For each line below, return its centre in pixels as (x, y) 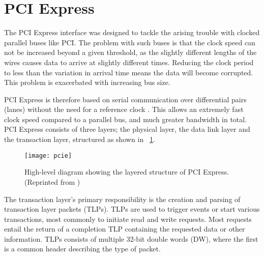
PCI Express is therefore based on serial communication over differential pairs (125, 99)
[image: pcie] (48, 155)
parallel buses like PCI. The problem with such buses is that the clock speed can (130, 42)
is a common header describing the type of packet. (82, 249)
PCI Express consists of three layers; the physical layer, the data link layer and (127, 129)
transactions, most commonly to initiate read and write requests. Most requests (128, 219)
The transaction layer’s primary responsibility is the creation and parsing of (122, 199)
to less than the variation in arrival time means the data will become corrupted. (129, 72)
